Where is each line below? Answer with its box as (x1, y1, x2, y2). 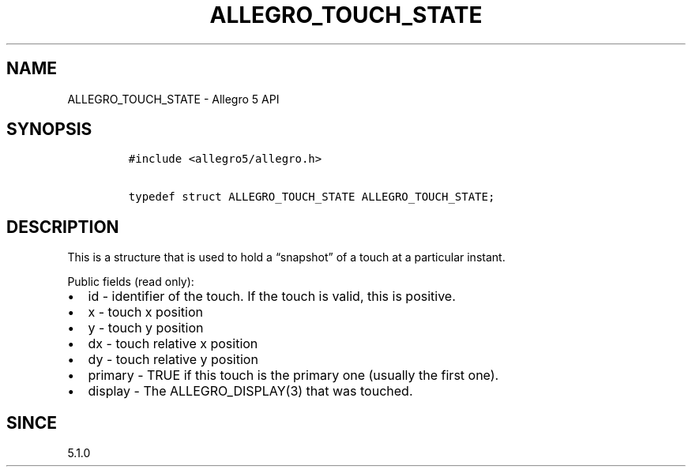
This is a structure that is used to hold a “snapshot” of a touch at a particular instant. (67, 250, 506, 265)
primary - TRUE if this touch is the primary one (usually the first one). (88, 367, 499, 384)
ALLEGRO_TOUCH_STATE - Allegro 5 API (67, 92, 280, 106)
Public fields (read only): (67, 275, 194, 289)
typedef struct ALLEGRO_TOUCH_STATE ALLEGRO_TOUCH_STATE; (128, 190, 495, 204)
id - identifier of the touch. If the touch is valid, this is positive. (88, 288, 456, 305)
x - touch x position (88, 304, 203, 321)
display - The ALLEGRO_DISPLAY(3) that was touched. (88, 383, 413, 400)
